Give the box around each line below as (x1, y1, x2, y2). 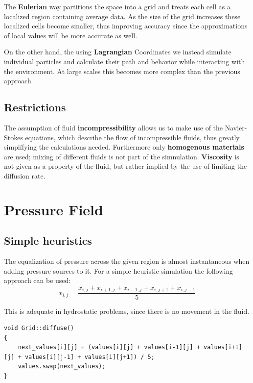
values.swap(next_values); (18, 363, 106, 370)
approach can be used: (4, 275, 71, 285)
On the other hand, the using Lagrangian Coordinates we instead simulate (4, 47, 231, 57)
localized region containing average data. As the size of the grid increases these (4, 11, 241, 21)
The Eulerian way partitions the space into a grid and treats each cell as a (4, 1, 230, 11)
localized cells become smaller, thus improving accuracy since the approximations (4, 21, 248, 31)
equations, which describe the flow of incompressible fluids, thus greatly (25, 132, 240, 142)
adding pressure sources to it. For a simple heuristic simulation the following (4, 265, 233, 276)
